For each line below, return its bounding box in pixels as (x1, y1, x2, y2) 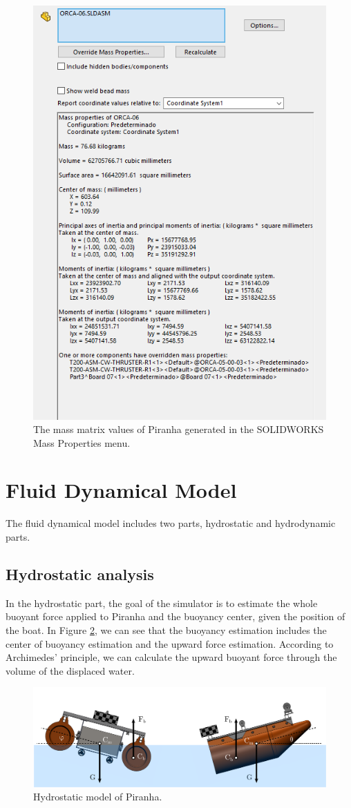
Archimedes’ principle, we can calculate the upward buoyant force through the (6, 650, 337, 664)
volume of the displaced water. (6, 663, 135, 677)
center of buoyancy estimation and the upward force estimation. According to (6, 636, 334, 651)
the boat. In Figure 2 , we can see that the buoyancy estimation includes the (6, 623, 327, 637)
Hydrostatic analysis (6, 564, 154, 584)
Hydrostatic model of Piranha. (33, 789, 162, 804)
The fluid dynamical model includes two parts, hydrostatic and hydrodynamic (6, 516, 336, 530)
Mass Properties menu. (33, 435, 131, 450)
